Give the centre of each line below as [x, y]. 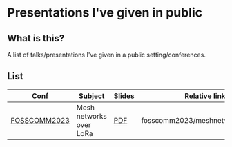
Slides [124, 96]
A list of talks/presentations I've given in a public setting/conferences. [106, 55]
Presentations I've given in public [105, 13]
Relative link [205, 96]
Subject [91, 96]
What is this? [36, 38]
